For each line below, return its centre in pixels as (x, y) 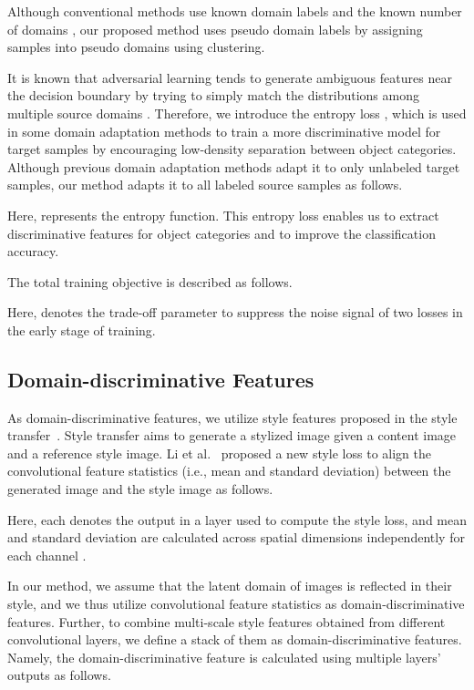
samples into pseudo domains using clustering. (136, 47)
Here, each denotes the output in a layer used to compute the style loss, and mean (237, 519)
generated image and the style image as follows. (140, 489)
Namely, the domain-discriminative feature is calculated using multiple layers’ (224, 657)
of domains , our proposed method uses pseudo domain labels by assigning (215, 29)
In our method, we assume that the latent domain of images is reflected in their (230, 586)
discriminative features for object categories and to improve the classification (222, 233)
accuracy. (33, 251)
